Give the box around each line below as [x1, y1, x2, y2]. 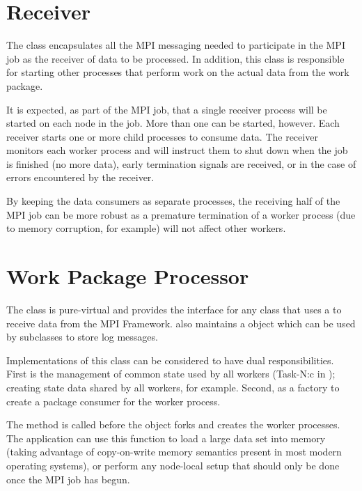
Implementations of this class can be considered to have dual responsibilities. [6, 352, 334, 367]
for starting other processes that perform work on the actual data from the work [6, 65, 349, 79]
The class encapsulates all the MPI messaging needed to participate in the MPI [6, 38, 345, 52]
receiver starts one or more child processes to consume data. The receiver [6, 129, 318, 143]
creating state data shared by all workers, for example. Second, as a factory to [6, 380, 340, 394]
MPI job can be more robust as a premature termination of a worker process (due [6, 207, 356, 221]
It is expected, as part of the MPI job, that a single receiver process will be [6, 102, 327, 116]
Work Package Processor [6, 262, 249, 290]
